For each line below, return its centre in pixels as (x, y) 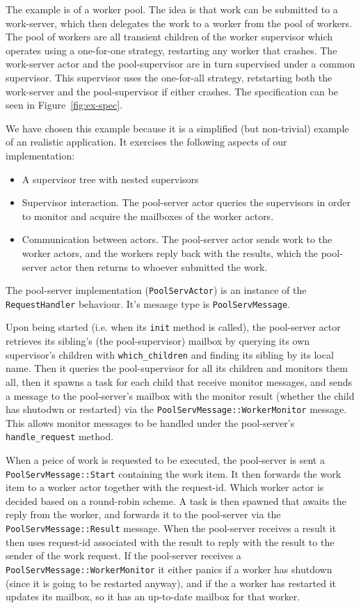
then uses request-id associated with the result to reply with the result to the (170, 541)
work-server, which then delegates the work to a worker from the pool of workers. (179, 23)
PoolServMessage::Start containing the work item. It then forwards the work (174, 473)
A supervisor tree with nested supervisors (110, 179)
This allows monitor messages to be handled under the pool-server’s (150, 422)
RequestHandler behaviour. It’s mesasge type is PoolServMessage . (148, 303)
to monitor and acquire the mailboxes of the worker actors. (148, 216)
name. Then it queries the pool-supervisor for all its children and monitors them (177, 368)
